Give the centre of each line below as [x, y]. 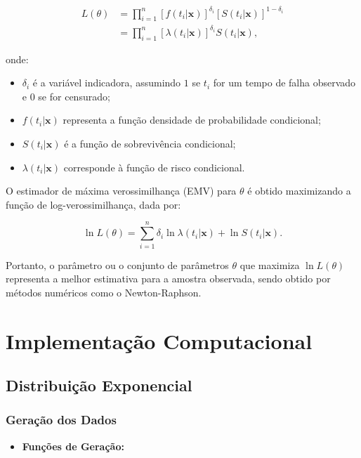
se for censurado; [74, 96]
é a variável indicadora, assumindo [107, 83]
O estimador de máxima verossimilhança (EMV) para [121, 191]
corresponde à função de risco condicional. [154, 167]
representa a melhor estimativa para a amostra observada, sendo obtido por [168, 279]
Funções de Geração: [73, 446]
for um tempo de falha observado [284, 83]
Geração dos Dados [61, 420]
